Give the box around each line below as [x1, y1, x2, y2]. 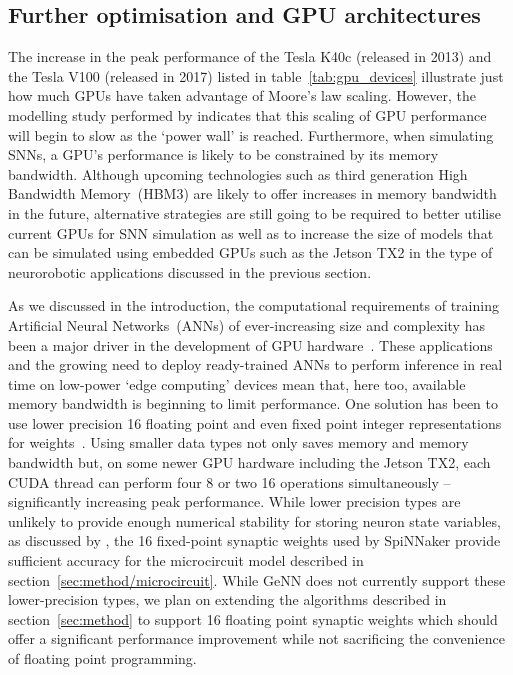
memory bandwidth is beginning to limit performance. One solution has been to [8, 393, 498, 414]
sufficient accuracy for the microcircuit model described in [8, 550, 364, 571]
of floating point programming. [8, 648, 197, 669]
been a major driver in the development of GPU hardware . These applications [8, 334, 493, 355]
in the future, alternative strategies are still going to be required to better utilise [8, 202, 501, 223]
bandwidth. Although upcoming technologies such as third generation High [8, 163, 468, 184]
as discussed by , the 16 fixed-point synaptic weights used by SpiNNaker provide [8, 530, 501, 551]
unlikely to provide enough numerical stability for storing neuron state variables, [8, 510, 501, 531]
